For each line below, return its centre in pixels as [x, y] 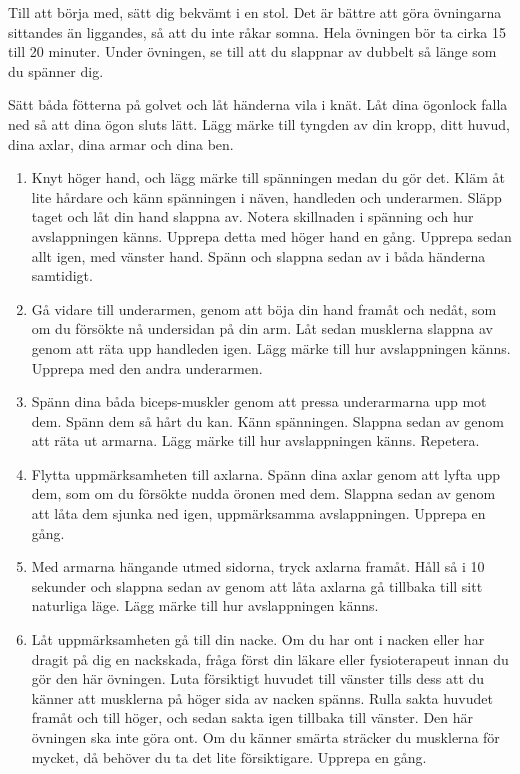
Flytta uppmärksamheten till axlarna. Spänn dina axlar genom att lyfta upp [266, 473]
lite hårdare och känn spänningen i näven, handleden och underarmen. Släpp [266, 196]
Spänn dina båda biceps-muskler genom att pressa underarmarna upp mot [259, 401]
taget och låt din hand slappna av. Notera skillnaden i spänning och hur [252, 216]
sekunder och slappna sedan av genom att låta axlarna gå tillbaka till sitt [257, 585]
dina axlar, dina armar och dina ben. [121, 143]
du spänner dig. [56, 70]
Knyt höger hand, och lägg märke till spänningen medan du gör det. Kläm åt [268, 177]
